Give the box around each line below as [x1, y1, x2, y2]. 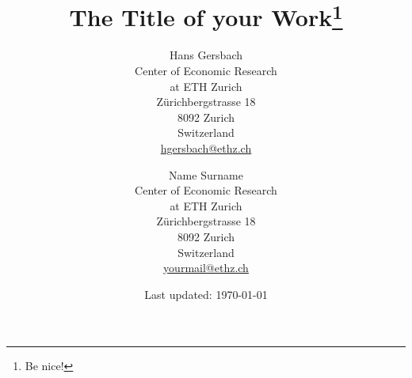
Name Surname [169, 166, 243, 183]
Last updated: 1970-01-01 [144, 285, 268, 302]
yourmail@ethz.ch [163, 259, 249, 276]
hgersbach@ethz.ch [160, 140, 252, 157]
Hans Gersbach [169, 47, 243, 63]
